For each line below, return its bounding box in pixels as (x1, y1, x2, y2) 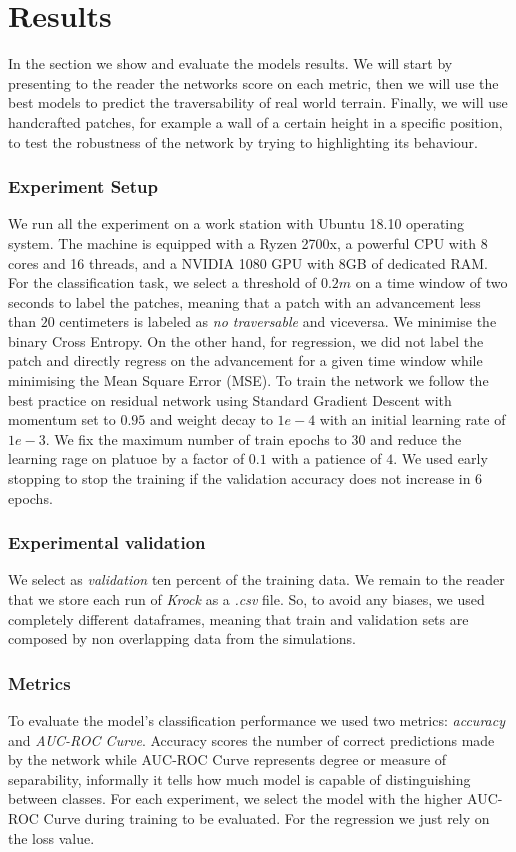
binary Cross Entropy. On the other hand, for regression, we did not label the (8, 330, 484, 351)
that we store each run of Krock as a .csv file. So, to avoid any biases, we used (8, 589, 485, 610)
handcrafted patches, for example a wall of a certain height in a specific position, (8, 111, 503, 132)
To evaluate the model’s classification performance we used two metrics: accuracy (8, 710, 505, 731)
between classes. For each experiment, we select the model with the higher (8, 788, 463, 809)
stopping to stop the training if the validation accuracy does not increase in (8, 468, 471, 489)
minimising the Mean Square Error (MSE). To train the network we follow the (8, 370, 489, 391)
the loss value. (8, 827, 95, 848)
